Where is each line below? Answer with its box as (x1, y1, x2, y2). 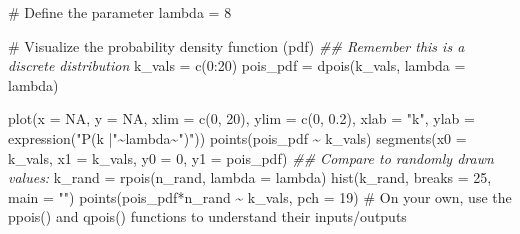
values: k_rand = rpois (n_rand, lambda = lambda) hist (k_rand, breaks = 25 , (8, 167, 492, 188)
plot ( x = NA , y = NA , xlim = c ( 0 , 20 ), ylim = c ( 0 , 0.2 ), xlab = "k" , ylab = (8, 108, 475, 129)
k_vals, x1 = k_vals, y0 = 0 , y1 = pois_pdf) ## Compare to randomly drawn (8, 147, 494, 168)
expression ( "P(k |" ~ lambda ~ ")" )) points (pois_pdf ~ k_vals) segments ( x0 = (8, 127, 467, 148)
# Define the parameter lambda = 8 (8, 2, 232, 22)
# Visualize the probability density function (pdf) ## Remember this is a (8, 35, 465, 56)
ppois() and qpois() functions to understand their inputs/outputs (8, 206, 407, 227)
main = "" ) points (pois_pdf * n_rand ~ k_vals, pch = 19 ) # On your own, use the (8, 186, 512, 207)
